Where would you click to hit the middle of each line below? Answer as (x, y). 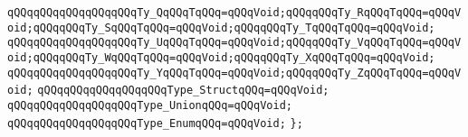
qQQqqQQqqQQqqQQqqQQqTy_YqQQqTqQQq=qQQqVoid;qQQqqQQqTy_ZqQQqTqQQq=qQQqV (234, 73)
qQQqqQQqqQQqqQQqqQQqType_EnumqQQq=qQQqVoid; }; (155, 123)
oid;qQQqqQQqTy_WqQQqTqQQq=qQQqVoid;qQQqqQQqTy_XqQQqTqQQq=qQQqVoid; (221, 57)
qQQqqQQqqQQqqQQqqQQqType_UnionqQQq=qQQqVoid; (150, 105)
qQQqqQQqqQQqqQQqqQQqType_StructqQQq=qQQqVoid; (183, 91)
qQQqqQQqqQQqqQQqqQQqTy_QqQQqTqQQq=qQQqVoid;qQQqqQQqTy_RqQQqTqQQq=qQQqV (234, 13)
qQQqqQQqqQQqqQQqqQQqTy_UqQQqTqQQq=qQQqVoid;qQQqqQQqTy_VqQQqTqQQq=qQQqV (234, 43)
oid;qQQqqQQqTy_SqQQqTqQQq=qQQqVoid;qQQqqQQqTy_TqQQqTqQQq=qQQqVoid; (221, 27)
